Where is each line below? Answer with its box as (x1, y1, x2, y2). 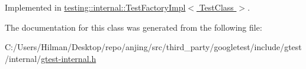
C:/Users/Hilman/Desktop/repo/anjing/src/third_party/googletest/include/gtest (5, 41, 302, 53)
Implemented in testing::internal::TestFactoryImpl (5, 1, 186, 13)
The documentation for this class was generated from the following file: (5, 21, 262, 33)
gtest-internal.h (41, 52, 96, 64)
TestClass (199, 1, 234, 13)
